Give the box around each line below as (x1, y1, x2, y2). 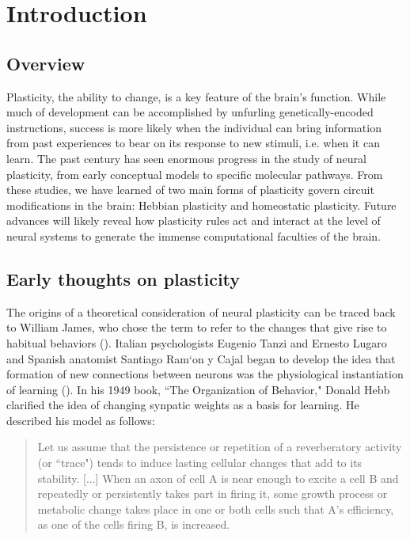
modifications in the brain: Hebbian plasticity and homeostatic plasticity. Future (6, 196, 397, 213)
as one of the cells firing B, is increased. (37, 516, 230, 533)
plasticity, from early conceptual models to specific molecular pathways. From (6, 165, 383, 182)
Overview (6, 51, 85, 75)
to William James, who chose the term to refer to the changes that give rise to (6, 319, 387, 336)
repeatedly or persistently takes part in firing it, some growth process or (37, 485, 388, 502)
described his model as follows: (6, 412, 155, 428)
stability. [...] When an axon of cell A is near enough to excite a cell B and (37, 469, 399, 486)
